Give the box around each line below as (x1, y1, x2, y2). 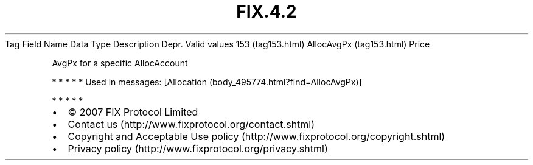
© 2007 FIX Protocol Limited (68, 105, 198, 118)
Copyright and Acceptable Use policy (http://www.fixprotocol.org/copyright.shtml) (68, 130, 445, 142)
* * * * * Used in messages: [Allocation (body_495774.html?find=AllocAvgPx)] (52, 76, 362, 87)
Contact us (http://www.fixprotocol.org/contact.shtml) (68, 118, 315, 130)
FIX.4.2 (236, 1, 297, 22)
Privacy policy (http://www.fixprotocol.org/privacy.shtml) (68, 142, 328, 155)
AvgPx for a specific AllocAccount (52, 57, 188, 68)
